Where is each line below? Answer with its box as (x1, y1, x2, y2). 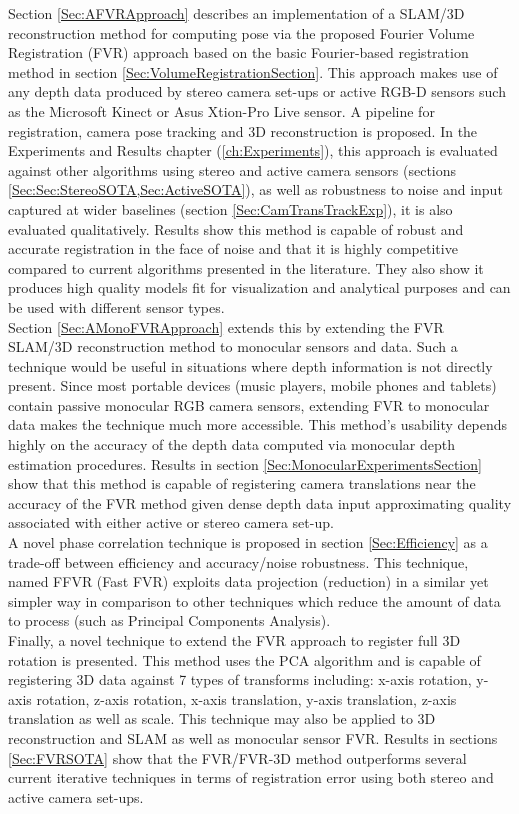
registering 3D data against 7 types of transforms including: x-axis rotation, (8, 669, 472, 690)
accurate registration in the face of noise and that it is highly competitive (8, 238, 458, 259)
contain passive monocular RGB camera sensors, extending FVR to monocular (8, 394, 490, 415)
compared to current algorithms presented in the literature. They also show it (8, 257, 484, 278)
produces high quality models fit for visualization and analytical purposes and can (8, 277, 511, 298)
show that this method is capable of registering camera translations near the (8, 473, 476, 494)
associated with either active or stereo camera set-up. (8, 512, 334, 533)
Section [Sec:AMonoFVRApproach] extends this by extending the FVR (8, 316, 444, 337)
